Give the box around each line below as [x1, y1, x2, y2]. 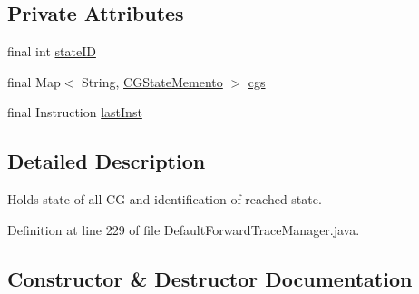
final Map [7, 72, 61, 91]
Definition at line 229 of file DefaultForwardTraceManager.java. [7, 220, 360, 239]
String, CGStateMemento [82, 72, 223, 91]
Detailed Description [7, 147, 206, 175]
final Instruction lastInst [7, 103, 142, 122]
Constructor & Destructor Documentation [7, 264, 413, 292]
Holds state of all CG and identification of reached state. [7, 190, 322, 209]
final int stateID [7, 42, 96, 61]
